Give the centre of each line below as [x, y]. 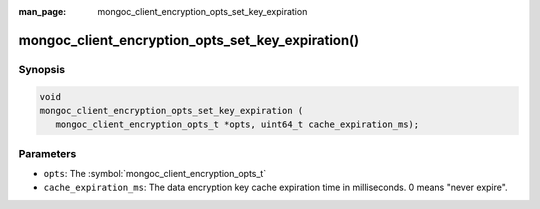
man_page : [42, 11]
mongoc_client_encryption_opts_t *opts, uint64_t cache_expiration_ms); [237, 124]
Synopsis [41, 69]
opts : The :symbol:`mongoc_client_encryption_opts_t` [155, 174]
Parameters [47, 153]
